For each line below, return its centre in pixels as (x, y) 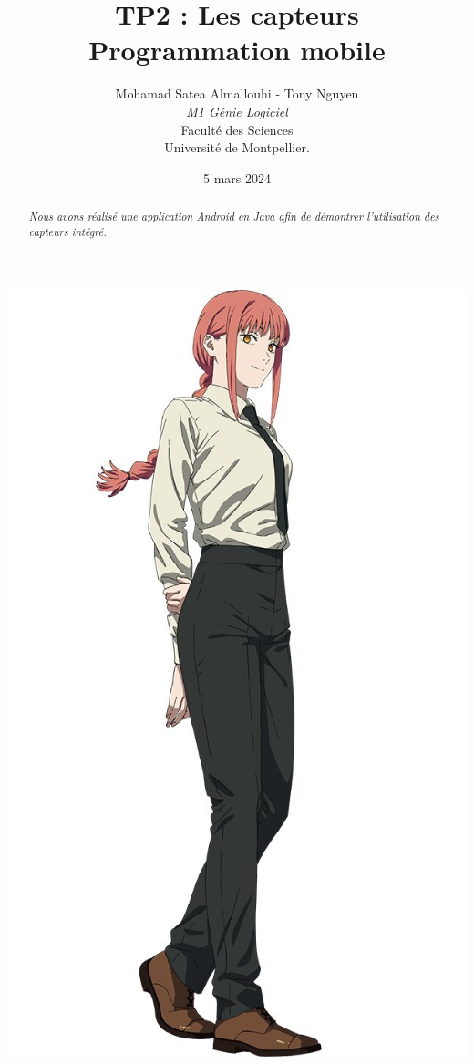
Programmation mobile (237, 50)
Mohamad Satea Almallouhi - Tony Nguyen (237, 93)
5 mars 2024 (237, 177)
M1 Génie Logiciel (237, 111)
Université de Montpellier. (237, 147)
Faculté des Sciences (237, 129)
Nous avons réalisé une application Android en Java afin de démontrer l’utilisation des (234, 217)
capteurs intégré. (67, 231)
